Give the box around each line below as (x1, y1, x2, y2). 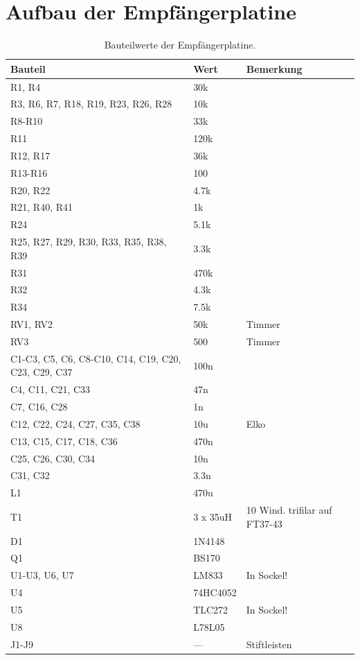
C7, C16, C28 (10, 399, 68, 414)
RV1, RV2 (10, 317, 53, 331)
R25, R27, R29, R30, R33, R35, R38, (10, 234, 167, 249)
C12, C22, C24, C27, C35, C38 (10, 416, 141, 431)
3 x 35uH (193, 509, 233, 523)
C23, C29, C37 (10, 365, 73, 379)
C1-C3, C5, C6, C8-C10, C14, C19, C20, (10, 351, 181, 365)
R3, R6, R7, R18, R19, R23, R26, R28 (10, 96, 172, 111)
